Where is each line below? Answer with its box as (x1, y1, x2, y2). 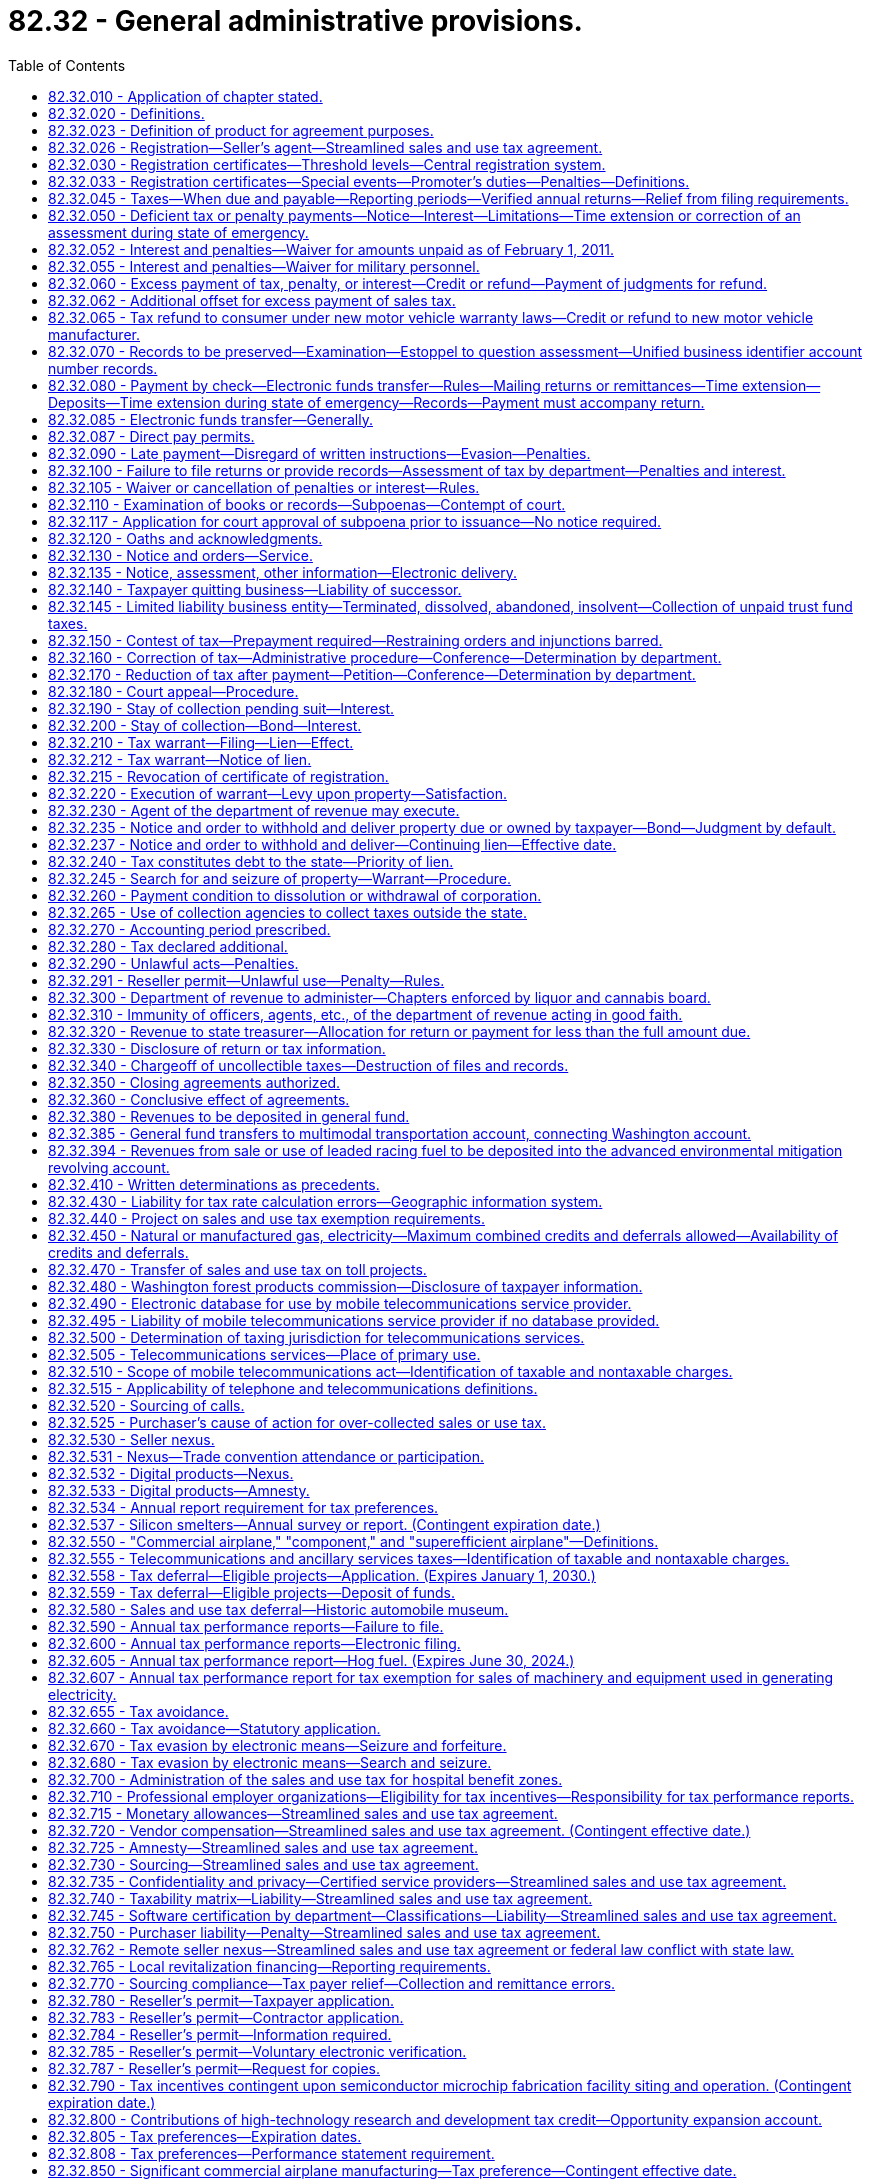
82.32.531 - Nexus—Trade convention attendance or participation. (48, 1447, 485, 1465)
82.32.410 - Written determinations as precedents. (48, 1175, 380, 1193)
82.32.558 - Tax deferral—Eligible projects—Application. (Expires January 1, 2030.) (48, 1566, 596, 1584)
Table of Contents (8, 56, 126, 74)
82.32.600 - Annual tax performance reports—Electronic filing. (48, 1634, 461, 1652)
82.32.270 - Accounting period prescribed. (48, 920, 331, 938)
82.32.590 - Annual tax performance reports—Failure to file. (48, 1617, 444, 1635)
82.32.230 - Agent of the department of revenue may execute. (48, 801, 460, 819)
